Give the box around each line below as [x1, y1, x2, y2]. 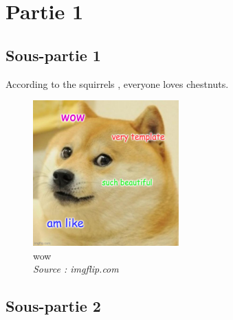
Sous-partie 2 [5, 295, 101, 317]
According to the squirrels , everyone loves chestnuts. [5, 76, 229, 91]
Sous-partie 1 [5, 44, 101, 65]
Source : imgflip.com [33, 262, 119, 276]
